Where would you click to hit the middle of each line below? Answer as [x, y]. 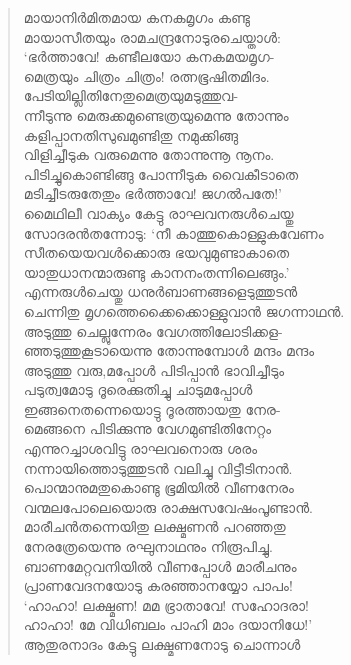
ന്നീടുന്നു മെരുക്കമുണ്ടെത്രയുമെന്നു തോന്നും [156, 114]
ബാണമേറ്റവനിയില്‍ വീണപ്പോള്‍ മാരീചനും [160, 565]
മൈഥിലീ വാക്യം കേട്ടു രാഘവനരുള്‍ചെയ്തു [158, 212]
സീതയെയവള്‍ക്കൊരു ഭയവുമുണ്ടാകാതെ [156, 252]
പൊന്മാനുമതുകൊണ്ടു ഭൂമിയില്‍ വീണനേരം [158, 487]
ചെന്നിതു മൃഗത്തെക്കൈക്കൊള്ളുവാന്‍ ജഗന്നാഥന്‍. [184, 310]
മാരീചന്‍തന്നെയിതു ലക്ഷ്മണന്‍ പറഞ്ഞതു [154, 526]
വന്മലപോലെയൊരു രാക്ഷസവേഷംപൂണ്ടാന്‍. [168, 506]
